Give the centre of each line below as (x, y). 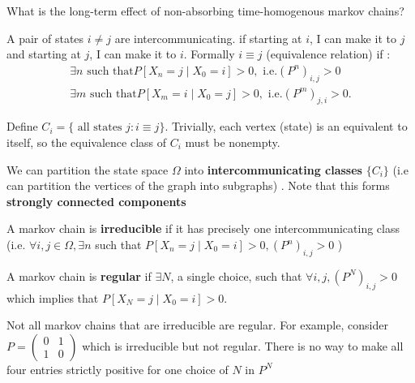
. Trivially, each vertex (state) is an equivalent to (286, 126)
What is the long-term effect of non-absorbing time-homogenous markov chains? (205, 11)
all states (100, 128)
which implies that (53, 297)
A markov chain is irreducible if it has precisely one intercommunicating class (203, 228)
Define (22, 126)
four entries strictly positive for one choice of (118, 369)
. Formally (209, 54)
